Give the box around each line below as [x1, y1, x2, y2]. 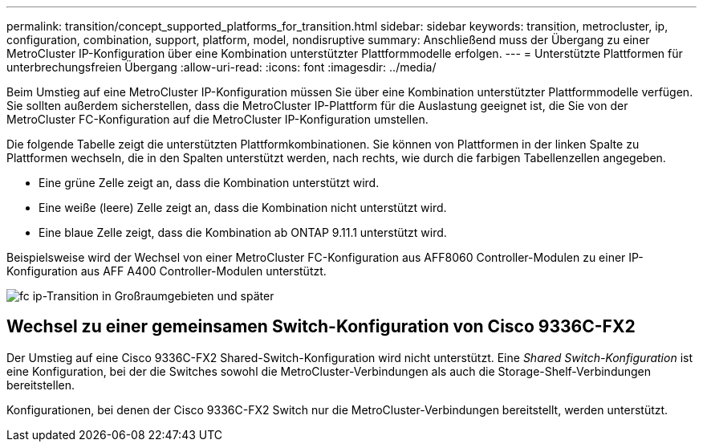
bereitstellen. [6, 377, 75, 392]
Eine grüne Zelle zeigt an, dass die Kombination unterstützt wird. [39, 176, 380, 189]
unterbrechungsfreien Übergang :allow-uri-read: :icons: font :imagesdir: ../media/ [6, 60, 437, 74]
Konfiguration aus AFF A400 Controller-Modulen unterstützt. [6, 264, 327, 278]
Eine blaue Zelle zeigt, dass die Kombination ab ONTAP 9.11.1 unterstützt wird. [39, 226, 447, 239]
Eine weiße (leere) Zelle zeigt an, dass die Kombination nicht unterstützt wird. [39, 201, 447, 214]
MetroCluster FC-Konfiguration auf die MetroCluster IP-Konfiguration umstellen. [6, 112, 429, 126]
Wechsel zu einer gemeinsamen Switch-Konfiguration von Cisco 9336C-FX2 [6, 316, 636, 337]
